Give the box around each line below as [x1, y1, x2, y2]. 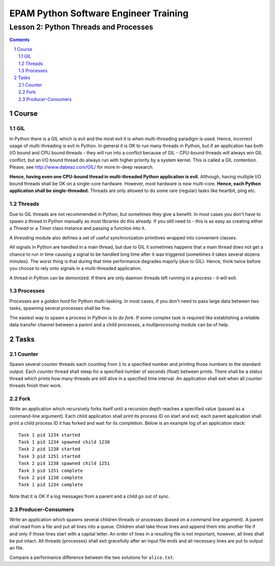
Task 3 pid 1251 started [18, 453, 80, 459]
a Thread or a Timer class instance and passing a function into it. [9, 225, 146, 231]
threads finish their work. [9, 383, 62, 389]
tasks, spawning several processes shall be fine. [9, 305, 112, 311]
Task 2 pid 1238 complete [18, 474, 84, 480]
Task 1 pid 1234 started [18, 432, 80, 438]
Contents [9, 37, 30, 43]
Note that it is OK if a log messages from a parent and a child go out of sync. [9, 493, 170, 499]
